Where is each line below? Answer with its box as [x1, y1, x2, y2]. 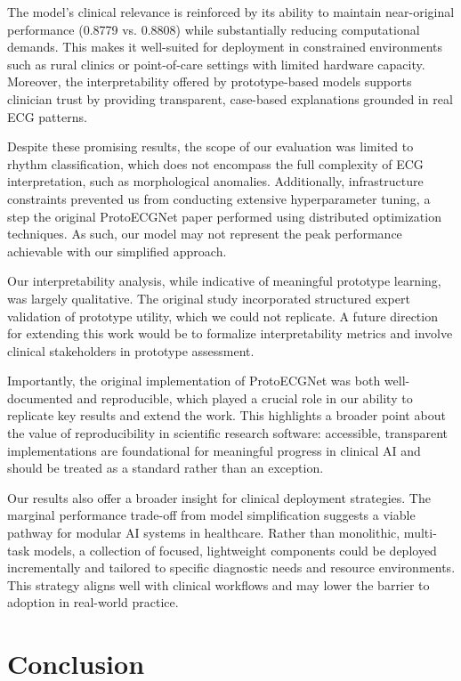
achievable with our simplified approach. [7, 241, 227, 260]
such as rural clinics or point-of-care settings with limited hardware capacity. [7, 54, 425, 73]
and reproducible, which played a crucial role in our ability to [77, 388, 413, 407]
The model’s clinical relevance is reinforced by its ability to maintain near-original [7, 3, 455, 20]
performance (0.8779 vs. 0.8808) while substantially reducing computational [7, 20, 420, 38]
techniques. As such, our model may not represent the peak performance [7, 224, 402, 243]
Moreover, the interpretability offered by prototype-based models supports [7, 72, 412, 91]
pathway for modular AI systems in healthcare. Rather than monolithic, [7, 523, 400, 542]
